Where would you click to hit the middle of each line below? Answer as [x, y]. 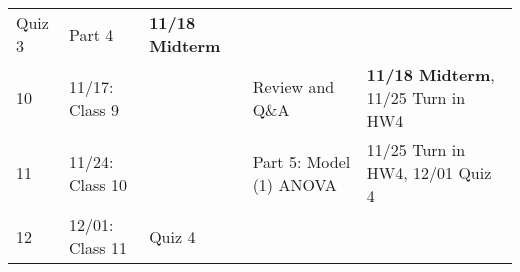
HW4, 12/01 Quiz [429, 172]
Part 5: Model [301, 161]
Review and [293, 86]
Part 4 [91, 34]
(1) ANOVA [294, 184]
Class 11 [98, 247]
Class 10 [98, 184]
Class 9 [94, 109]
